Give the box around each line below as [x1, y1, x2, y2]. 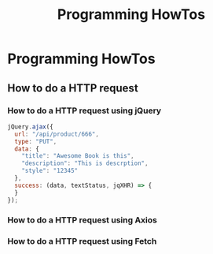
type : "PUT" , [14, 137, 57, 145]
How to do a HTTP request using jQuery [7, 105, 162, 116]
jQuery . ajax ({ [7, 122, 54, 131]
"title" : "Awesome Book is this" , [21, 152, 134, 160]
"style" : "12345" [21, 167, 79, 175]
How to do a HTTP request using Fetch [7, 236, 157, 247]
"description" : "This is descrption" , [21, 159, 149, 167]
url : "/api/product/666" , [14, 130, 100, 138]
